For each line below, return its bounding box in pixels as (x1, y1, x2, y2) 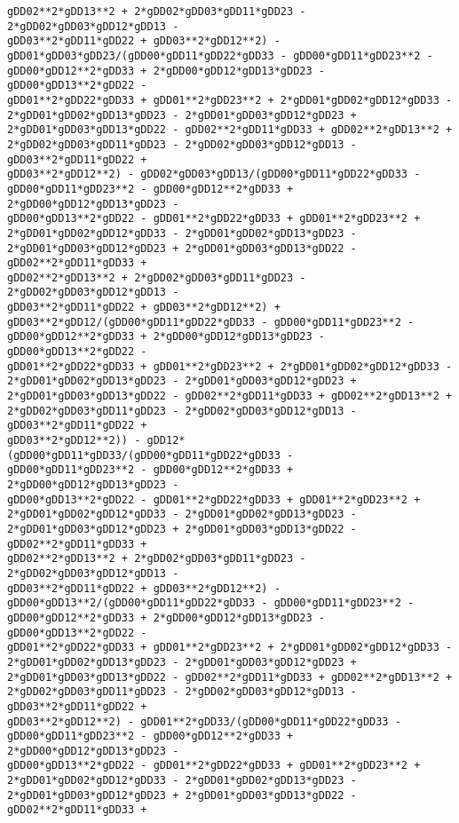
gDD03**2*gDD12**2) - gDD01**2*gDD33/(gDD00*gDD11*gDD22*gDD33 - (7, 715, 401, 728)
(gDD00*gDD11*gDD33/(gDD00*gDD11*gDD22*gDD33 (7, 448, 281, 462)
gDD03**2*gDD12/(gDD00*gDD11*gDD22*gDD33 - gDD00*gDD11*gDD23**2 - (7, 315, 415, 328)
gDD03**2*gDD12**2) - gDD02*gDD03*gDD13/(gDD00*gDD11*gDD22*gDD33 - (7, 168, 421, 181)
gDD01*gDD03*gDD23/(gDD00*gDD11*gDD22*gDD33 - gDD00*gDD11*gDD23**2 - (7, 49, 433, 62)
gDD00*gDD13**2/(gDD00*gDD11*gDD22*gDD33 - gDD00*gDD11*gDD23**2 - (7, 597, 415, 610)
